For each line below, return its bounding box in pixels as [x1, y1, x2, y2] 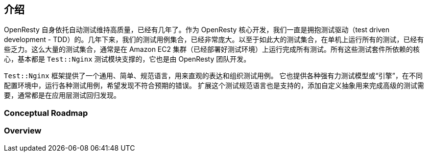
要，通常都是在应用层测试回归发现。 [4, 91, 120, 100]
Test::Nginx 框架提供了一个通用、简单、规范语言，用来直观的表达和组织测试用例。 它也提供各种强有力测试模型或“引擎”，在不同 [4, 71, 423, 80]
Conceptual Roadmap [4, 108, 88, 118]
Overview [4, 126, 42, 136]
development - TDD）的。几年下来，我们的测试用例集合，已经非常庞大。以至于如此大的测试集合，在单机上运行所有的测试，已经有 [4, 35, 424, 44]
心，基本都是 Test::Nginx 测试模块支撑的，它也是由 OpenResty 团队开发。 [4, 55, 251, 64]
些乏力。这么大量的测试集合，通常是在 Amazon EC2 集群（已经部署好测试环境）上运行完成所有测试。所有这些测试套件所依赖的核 [4, 45, 420, 54]
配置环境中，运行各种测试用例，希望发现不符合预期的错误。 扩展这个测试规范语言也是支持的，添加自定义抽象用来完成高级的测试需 [4, 81, 424, 90]
